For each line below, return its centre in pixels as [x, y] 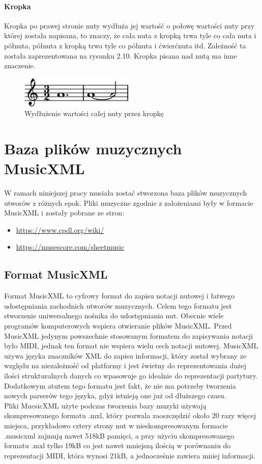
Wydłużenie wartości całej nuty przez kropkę [94, 113]
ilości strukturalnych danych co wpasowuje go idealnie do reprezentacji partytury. [131, 376]
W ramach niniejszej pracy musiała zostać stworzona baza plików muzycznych [126, 193]
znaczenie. [20, 65]
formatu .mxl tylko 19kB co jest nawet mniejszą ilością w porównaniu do [118, 445]
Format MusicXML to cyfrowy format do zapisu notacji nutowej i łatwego [119, 296]
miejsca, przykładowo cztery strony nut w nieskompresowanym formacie [116, 425]
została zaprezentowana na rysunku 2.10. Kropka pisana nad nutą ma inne [121, 55]
